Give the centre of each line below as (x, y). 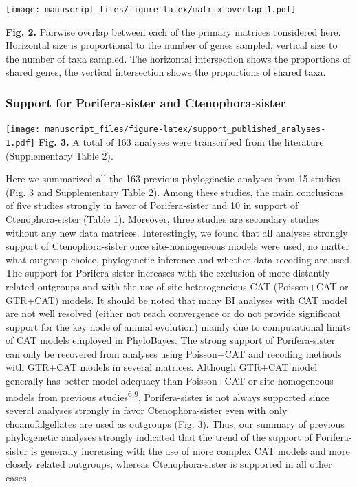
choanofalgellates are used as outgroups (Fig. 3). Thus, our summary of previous (175, 423)
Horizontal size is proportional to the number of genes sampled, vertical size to (172, 45)
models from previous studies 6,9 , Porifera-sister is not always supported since (167, 396)
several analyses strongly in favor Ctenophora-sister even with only (147, 410)
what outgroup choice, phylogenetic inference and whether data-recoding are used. (179, 259)
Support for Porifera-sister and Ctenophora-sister (146, 102)
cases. (18, 477)
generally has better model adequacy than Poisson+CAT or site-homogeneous (170, 381)
